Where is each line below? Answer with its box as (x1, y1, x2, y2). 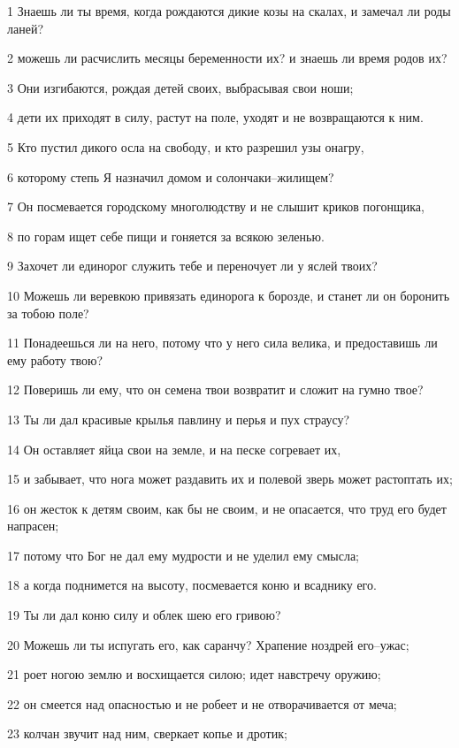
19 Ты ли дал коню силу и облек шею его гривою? (7, 606, 281, 624)
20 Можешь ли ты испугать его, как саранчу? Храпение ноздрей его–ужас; (7, 635, 409, 653)
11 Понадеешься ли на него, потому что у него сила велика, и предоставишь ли (7, 333, 438, 352)
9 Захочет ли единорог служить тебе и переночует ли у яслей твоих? (7, 256, 378, 275)
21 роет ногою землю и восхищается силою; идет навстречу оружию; (7, 665, 381, 683)
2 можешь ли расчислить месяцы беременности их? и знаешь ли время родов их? (7, 49, 448, 67)
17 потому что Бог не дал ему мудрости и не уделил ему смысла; (7, 546, 360, 564)
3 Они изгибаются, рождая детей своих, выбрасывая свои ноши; (7, 78, 354, 96)
